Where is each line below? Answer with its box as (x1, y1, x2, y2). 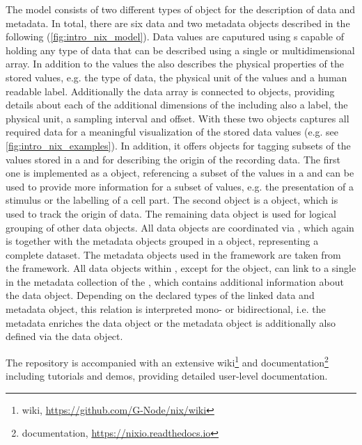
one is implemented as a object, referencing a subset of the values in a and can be (6, 165, 354, 180)
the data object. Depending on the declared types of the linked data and (6, 288, 315, 302)
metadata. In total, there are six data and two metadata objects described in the (6, 15, 350, 30)
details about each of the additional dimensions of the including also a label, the (6, 97, 348, 112)
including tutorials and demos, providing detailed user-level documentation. (6, 369, 328, 383)
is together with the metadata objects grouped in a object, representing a (6, 234, 319, 248)
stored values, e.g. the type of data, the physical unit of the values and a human (6, 70, 347, 84)
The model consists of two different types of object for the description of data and (6, 2, 356, 16)
